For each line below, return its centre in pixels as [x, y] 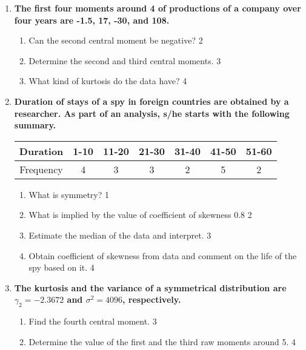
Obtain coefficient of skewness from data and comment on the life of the [163, 255]
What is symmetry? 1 [69, 194]
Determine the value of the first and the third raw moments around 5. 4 [162, 341]
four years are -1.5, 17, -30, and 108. [92, 20]
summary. [35, 125]
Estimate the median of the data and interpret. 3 [120, 235]
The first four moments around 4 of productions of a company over [158, 8]
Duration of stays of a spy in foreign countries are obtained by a [151, 101]
